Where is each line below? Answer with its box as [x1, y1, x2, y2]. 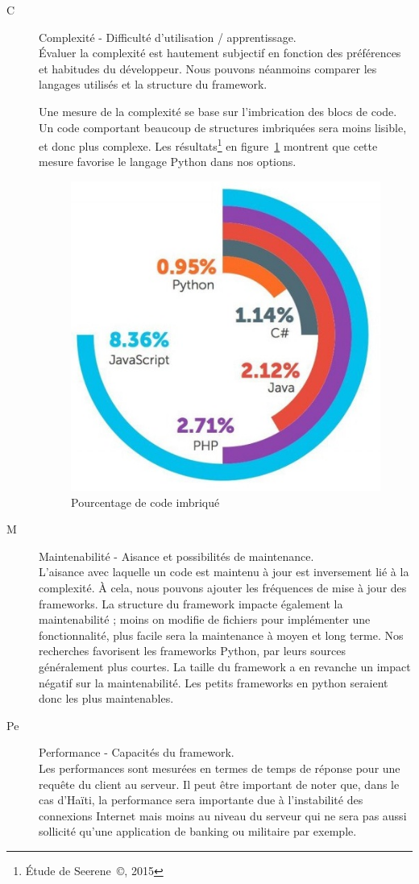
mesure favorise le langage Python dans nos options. [39, 153, 297, 170]
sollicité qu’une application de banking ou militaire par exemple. [39, 823, 357, 840]
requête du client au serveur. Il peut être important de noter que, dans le [39, 775, 400, 792]
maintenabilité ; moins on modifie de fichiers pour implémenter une [39, 611, 371, 628]
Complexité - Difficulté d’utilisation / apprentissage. [39, 28, 297, 45]
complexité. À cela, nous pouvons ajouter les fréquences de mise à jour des [39, 579, 407, 596]
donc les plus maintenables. [39, 690, 174, 707]
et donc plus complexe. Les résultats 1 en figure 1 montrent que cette [39, 135, 378, 154]
